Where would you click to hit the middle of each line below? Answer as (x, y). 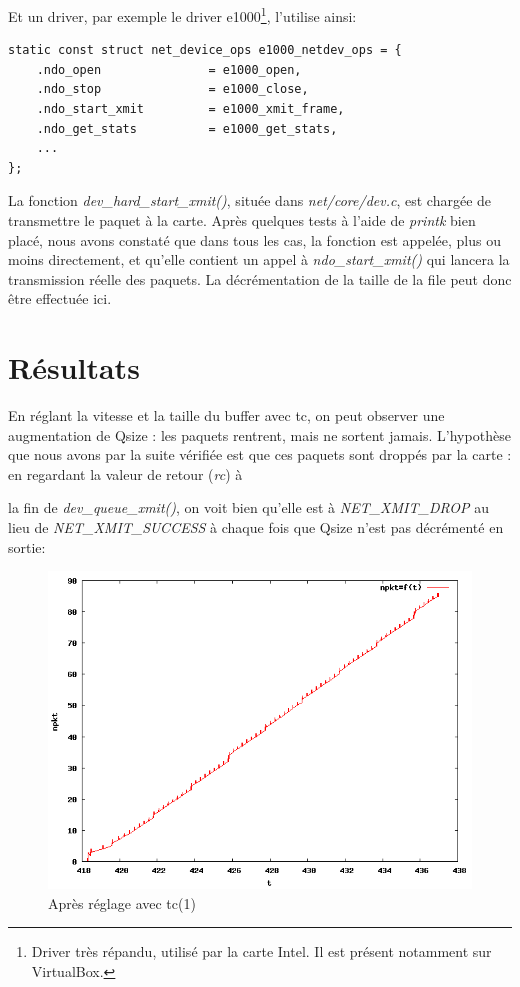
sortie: (27, 546)
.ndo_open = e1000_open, (169, 69)
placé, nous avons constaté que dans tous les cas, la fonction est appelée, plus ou (254, 239)
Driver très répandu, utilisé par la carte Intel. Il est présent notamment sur (261, 951)
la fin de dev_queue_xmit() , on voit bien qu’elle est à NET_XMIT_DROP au (249, 507)
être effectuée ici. (60, 298)
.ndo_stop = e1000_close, (172, 89)
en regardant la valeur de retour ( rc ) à (125, 473)
